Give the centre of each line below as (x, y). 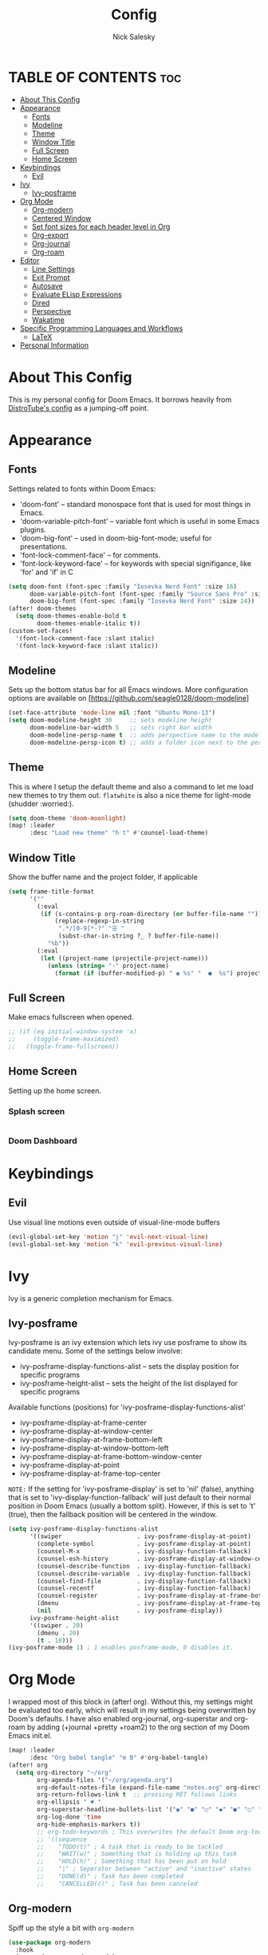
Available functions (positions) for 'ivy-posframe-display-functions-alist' (127, 1407)
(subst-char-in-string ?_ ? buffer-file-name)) (139, 936)
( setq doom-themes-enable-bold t (71, 616)
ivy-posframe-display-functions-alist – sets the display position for (129, 1367)
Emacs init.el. (30, 1736)
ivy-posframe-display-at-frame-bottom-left (91, 1440)
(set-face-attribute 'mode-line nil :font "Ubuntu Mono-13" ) (112, 713)
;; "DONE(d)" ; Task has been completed (110, 1876)
